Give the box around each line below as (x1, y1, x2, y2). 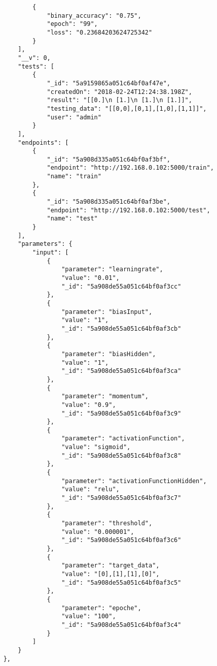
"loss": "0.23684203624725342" (47, 28, 153, 36)
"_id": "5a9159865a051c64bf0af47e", (47, 79, 170, 87)
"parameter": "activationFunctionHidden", (61, 477, 207, 485)
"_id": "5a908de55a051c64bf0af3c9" (61, 409, 182, 417)
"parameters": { (18, 240, 73, 248)
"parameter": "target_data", (61, 562, 160, 569)
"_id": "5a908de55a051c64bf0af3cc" (61, 282, 182, 290)
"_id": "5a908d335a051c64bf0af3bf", (47, 155, 170, 163)
